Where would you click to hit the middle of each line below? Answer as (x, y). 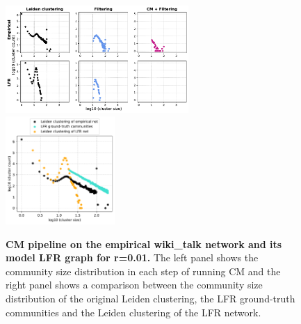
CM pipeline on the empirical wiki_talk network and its (144, 244)
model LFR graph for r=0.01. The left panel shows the (132, 257)
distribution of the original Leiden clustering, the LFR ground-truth (150, 299)
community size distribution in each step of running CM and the (143, 271)
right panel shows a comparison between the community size (134, 285)
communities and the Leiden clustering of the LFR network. (133, 312)
